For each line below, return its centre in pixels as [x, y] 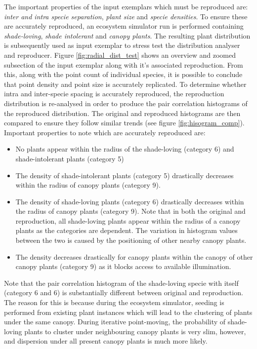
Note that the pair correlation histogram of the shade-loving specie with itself [121, 283]
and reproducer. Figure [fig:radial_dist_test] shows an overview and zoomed [120, 55]
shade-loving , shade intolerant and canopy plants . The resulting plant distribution [127, 35]
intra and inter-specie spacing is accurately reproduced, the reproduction [114, 94]
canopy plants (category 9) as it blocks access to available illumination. [123, 266]
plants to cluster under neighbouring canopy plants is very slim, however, [135, 331]
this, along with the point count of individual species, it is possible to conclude [123, 74]
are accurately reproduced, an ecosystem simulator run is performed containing [124, 26]
